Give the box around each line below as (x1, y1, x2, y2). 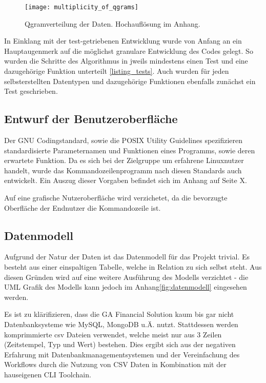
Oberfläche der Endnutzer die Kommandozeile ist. (4, 202, 161, 213)
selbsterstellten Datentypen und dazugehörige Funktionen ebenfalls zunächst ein (4, 75, 256, 86)
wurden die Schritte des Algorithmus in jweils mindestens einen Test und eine (4, 55, 248, 66)
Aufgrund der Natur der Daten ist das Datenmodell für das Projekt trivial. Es (4, 251, 250, 262)
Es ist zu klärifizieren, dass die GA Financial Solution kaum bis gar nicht (4, 309, 234, 319)
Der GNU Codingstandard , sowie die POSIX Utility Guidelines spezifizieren (4, 135, 242, 146)
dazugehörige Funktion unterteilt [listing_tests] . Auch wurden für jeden (4, 66, 229, 76)
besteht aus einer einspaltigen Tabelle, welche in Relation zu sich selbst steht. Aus (4, 261, 262, 272)
